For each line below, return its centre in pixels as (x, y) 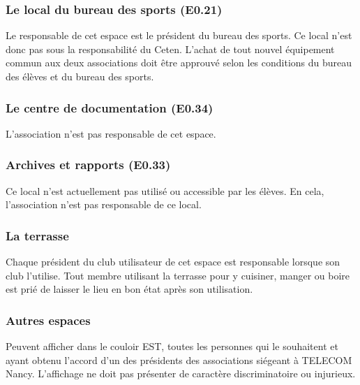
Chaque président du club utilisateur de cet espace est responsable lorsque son (173, 262)
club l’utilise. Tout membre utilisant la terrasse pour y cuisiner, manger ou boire (178, 275)
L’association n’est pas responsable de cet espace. (111, 133)
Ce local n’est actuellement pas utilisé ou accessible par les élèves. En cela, (165, 190)
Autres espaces (48, 320)
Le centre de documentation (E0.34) (110, 107)
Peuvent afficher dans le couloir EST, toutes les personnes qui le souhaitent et (172, 346)
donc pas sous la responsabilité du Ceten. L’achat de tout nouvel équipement (170, 49)
